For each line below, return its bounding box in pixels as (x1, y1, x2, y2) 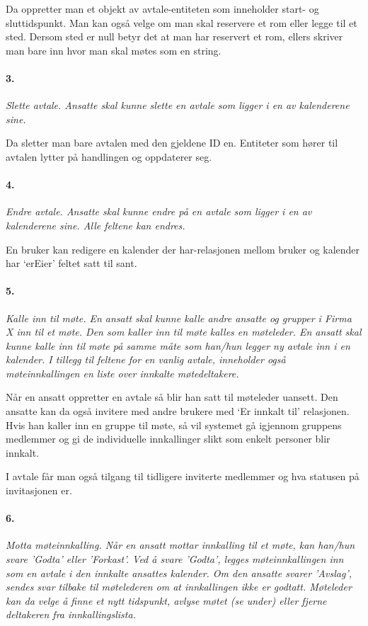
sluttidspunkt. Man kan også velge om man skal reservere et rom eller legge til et (6, 15, 357, 30)
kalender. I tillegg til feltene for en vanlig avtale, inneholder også (6, 352, 286, 367)
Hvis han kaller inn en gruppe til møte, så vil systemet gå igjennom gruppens (6, 417, 342, 432)
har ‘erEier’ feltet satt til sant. (6, 256, 137, 271)
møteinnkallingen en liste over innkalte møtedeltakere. (6, 365, 239, 380)
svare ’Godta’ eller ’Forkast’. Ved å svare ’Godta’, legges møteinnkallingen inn (6, 552, 344, 567)
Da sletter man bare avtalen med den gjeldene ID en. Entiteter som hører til (6, 135, 338, 150)
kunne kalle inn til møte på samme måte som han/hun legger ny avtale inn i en (6, 338, 350, 353)
